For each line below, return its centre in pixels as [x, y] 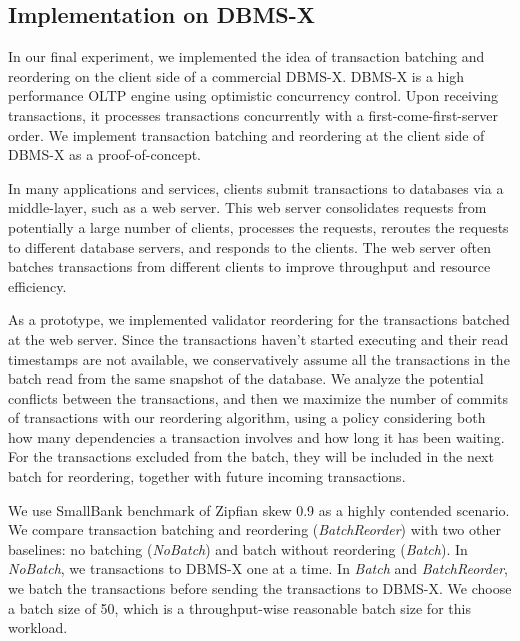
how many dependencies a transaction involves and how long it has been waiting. [256, 436]
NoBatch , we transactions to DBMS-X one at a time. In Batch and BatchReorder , [258, 568]
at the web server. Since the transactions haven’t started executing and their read [258, 338]
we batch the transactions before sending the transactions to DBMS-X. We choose [260, 588]
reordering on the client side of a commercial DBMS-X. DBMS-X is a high [236, 75]
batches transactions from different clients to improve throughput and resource [249, 266]
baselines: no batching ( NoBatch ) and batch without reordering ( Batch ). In [238, 548]
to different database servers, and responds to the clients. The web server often [249, 246]
